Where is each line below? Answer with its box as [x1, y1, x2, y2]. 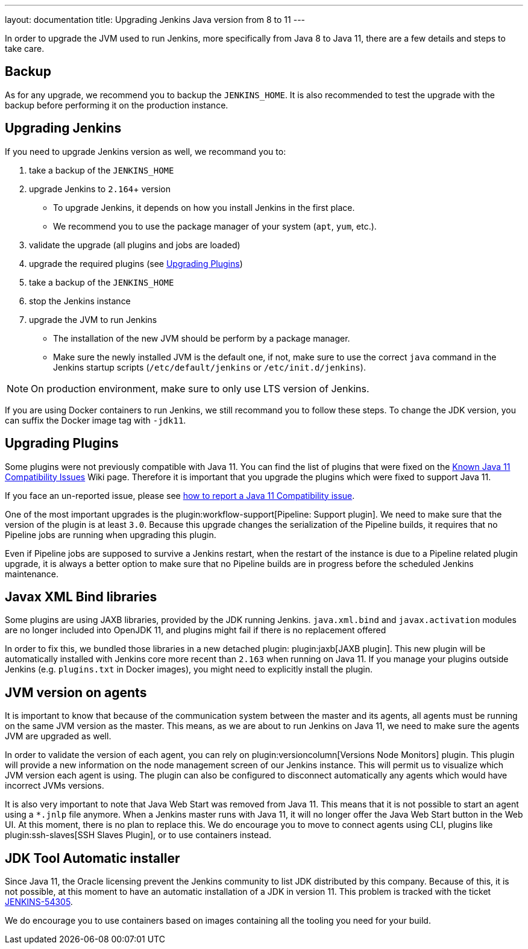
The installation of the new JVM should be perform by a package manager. [53, 333, 350, 343]
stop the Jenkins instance [29, 295, 131, 306]
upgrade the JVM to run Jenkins [29, 314, 157, 325]
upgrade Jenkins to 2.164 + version [29, 183, 171, 194]
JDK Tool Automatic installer [5, 850, 180, 866]
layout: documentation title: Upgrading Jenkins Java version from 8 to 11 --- [5, 14, 306, 25]
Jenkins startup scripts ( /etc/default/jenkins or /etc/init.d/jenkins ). [53, 362, 366, 372]
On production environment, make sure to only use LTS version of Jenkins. [31, 382, 369, 395]
